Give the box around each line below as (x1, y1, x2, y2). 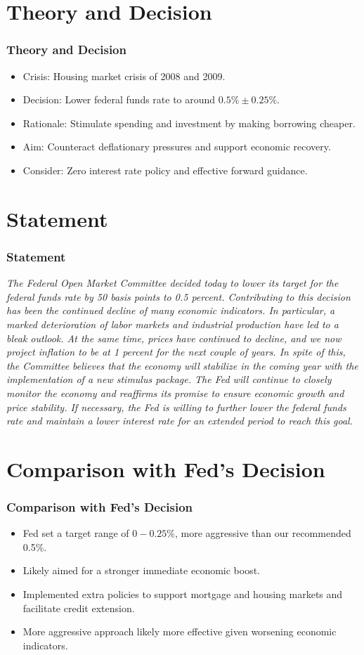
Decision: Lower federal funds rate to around (22, 92, 216, 107)
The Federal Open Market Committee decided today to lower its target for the (6, 275, 339, 290)
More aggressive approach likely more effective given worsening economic (22, 624, 337, 639)
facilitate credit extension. (22, 600, 135, 615)
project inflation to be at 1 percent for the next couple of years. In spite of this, (6, 344, 346, 359)
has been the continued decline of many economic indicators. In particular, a (6, 303, 335, 318)
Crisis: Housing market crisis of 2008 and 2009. (22, 68, 226, 83)
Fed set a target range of (22, 526, 129, 540)
